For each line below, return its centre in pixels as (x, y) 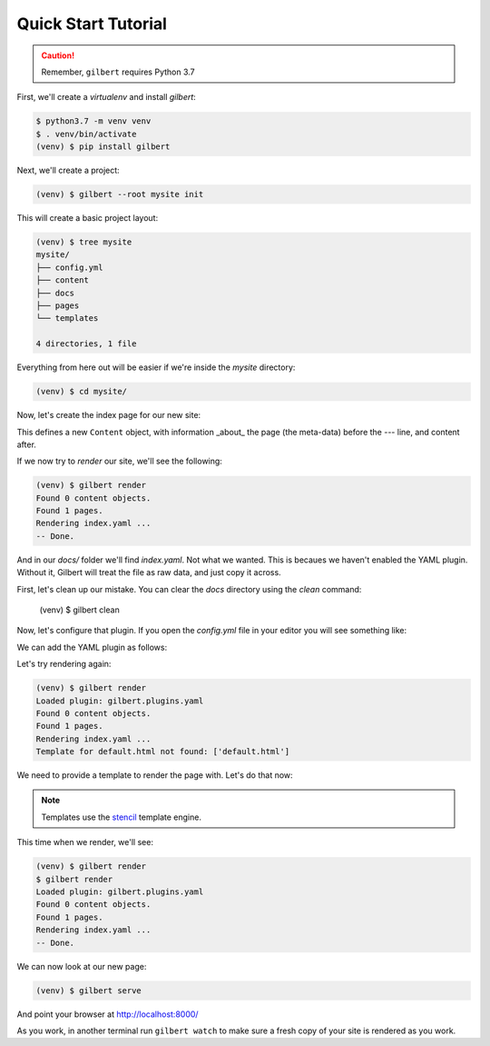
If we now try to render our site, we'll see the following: (119, 461)
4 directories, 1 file (86, 344)
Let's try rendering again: (64, 664)
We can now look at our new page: (82, 966)
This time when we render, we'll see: (85, 842)
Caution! (58, 55)
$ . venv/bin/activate (86, 134)
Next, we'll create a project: (68, 170)
